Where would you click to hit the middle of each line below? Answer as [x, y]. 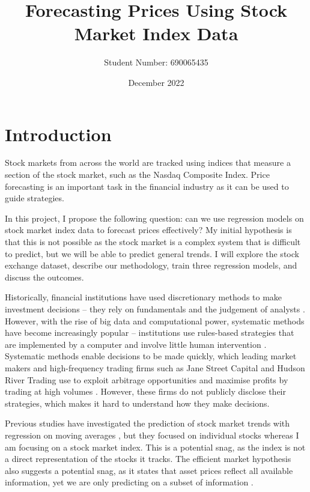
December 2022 [156, 82]
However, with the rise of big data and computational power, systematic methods [155, 320]
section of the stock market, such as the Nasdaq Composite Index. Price [137, 175]
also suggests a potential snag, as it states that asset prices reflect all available [149, 470]
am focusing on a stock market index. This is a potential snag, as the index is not [155, 447]
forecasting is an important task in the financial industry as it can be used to [147, 186]
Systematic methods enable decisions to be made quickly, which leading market [151, 356]
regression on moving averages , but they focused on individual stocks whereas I [152, 435]
